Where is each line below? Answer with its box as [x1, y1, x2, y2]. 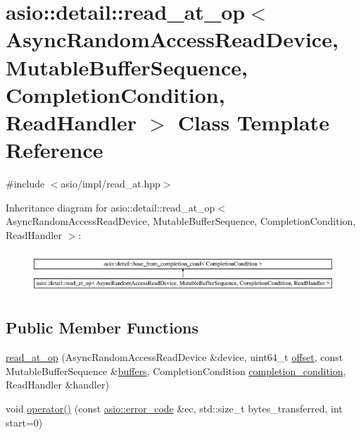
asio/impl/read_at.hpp [61, 176, 160, 191]
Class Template [177, 107, 329, 136]
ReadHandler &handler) [6, 377, 109, 392]
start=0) [6, 415, 43, 429]
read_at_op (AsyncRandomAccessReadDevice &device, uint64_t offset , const [6, 350, 343, 364]
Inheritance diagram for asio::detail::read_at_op [6, 200, 215, 214]
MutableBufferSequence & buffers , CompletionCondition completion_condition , [6, 363, 346, 378]
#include [6, 176, 45, 191]
